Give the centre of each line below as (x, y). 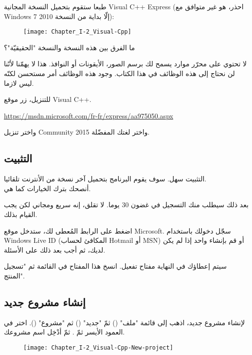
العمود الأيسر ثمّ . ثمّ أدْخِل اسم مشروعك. (64, 332)
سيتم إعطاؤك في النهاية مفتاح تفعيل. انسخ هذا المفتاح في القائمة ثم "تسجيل (116, 266)
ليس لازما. (19, 83)
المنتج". (14, 275)
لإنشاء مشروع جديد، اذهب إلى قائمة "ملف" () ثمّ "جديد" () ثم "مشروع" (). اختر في (125, 322)
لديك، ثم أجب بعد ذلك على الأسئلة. (55, 249)
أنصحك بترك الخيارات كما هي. (47, 188)
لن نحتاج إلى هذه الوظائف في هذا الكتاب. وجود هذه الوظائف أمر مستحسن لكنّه (119, 73)
